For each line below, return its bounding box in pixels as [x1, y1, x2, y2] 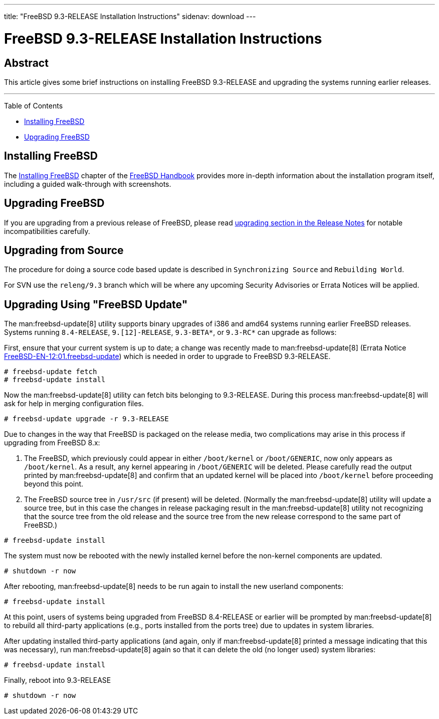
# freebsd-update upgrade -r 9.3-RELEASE [4, 415, 169, 423]
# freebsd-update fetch [4, 368, 97, 376]
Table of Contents [4, 101, 63, 110]
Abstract [4, 56, 49, 69]
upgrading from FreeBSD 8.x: [4, 438, 100, 447]
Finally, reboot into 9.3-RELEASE [4, 676, 111, 685]
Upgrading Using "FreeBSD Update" [4, 298, 188, 311]
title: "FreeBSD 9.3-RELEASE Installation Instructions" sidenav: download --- [4, 12, 256, 21]
